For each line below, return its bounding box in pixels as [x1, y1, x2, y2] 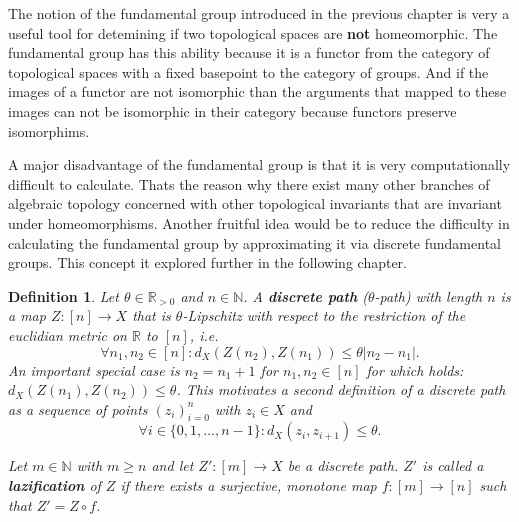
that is [132, 305, 171, 326]
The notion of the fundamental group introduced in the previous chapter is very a [8, 3, 510, 23]
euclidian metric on [8, 324, 127, 345]
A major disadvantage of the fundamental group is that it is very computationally [8, 154, 511, 175]
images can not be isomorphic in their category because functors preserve [8, 100, 457, 121]
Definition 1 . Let [8, 285, 119, 306]
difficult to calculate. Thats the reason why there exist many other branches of [8, 173, 490, 194]
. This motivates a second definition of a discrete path [176, 379, 506, 400]
